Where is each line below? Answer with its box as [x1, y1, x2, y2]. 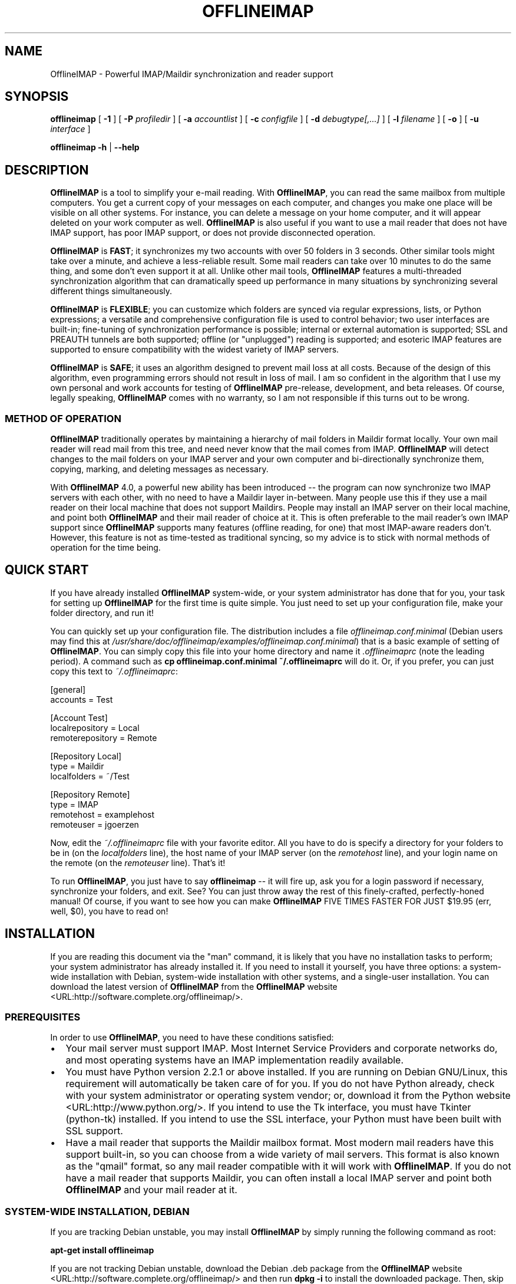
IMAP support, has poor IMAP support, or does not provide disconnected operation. [50, 228, 376, 238]
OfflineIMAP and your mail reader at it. [65, 1184, 237, 1196]
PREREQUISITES [5, 1011, 81, 1023]
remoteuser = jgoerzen [50, 819, 139, 829]
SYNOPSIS [5, 89, 69, 104]
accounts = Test [50, 694, 113, 704]
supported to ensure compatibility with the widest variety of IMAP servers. [50, 344, 339, 355]
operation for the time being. [50, 542, 161, 553]
